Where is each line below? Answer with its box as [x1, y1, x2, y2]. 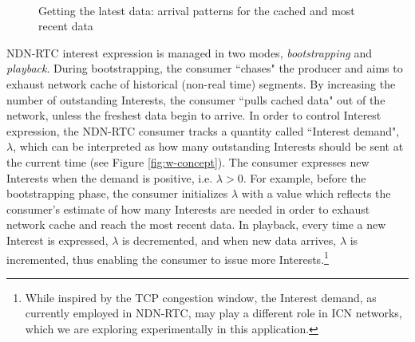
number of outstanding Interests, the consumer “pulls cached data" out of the [6, 91, 385, 108]
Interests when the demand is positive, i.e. [6, 169, 213, 186]
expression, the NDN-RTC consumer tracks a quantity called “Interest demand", [6, 122, 400, 139]
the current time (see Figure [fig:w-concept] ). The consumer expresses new [6, 153, 370, 170]
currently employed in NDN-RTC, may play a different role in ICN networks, [25, 305, 402, 321]
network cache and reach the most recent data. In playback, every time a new [6, 216, 386, 233]
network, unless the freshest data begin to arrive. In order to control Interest [6, 107, 381, 124]
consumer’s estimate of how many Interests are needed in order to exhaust [6, 200, 370, 217]
